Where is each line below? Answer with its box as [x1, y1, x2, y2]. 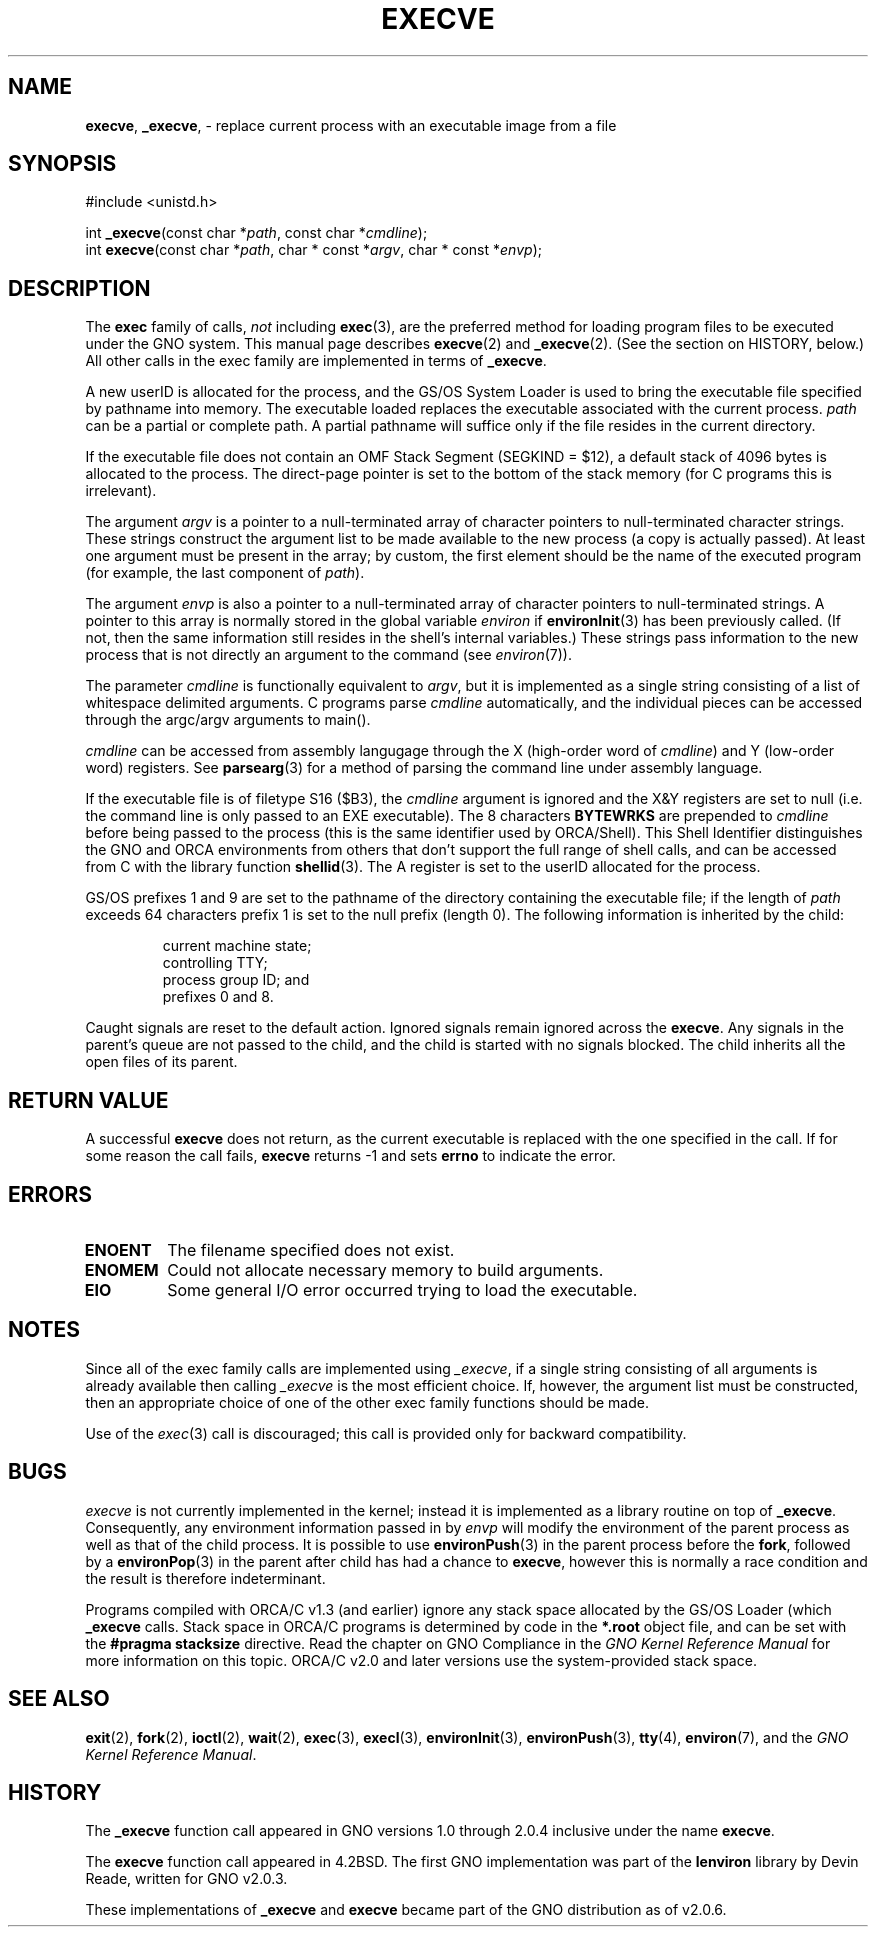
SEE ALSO [8, 1686, 110, 1712]
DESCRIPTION [8, 275, 151, 301]
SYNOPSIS [8, 151, 117, 177]
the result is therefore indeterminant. [85, 1569, 326, 1587]
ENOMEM [84, 1259, 159, 1280]
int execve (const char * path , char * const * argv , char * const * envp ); [85, 241, 542, 259]
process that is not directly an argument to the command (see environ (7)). [85, 646, 572, 664]
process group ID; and [162, 971, 310, 989]
